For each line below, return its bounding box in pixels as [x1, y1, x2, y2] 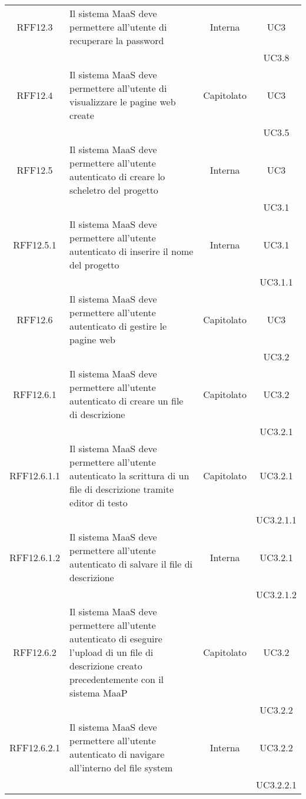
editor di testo [69, 496, 128, 509]
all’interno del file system [69, 761, 173, 774]
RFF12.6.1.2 [9, 550, 61, 564]
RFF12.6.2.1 [9, 740, 61, 754]
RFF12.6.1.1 [9, 469, 61, 482]
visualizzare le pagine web [69, 95, 176, 108]
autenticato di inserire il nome [69, 244, 194, 258]
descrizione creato [69, 659, 142, 672]
